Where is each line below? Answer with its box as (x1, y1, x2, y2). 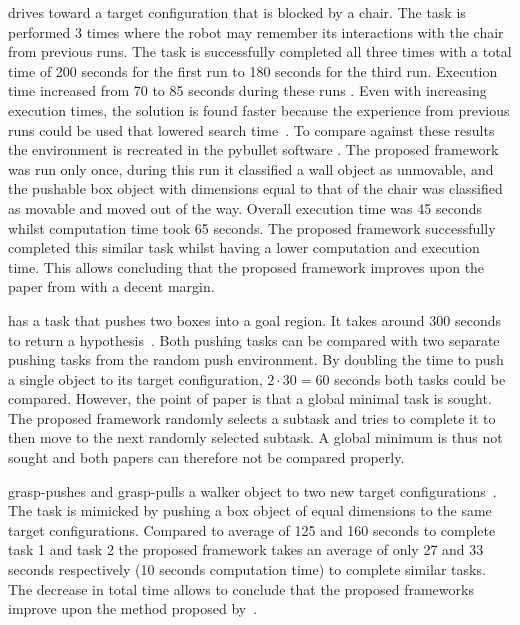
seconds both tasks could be (334, 368, 506, 389)
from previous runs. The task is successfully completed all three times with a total (8, 41, 512, 62)
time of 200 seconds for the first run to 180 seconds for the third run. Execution (8, 60, 498, 81)
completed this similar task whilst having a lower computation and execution (8, 237, 480, 258)
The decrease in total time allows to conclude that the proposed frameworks (8, 578, 474, 599)
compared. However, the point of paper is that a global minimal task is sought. (8, 388, 492, 409)
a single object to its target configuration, (8, 368, 263, 389)
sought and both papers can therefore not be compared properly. (8, 447, 405, 468)
